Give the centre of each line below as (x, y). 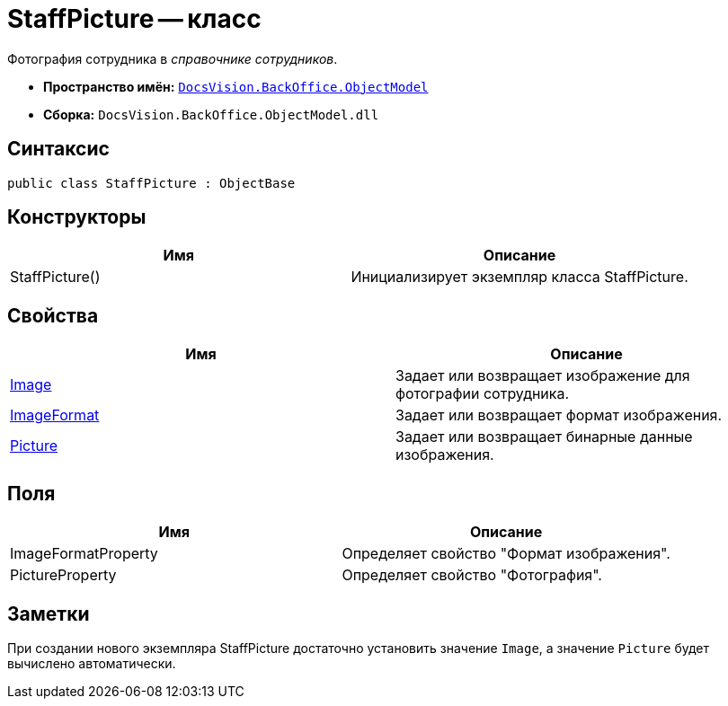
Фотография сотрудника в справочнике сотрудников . (173, 58)
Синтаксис (58, 149)
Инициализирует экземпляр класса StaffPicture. (519, 277)
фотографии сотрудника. (483, 394)
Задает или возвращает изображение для (543, 376)
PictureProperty (63, 575)
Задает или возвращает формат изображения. (559, 415)
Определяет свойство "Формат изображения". (506, 554)
